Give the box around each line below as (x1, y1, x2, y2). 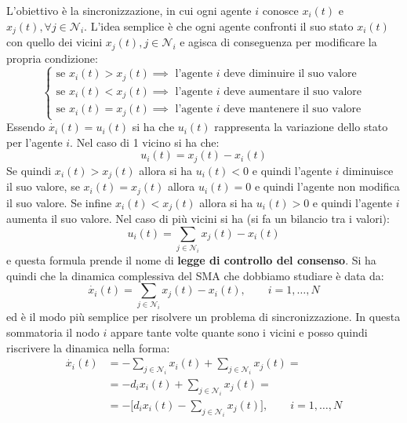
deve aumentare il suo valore (223, 86, 362, 97)
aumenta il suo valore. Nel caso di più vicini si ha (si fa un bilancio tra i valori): (6, 210, 390, 227)
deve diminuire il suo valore (223, 68, 357, 80)
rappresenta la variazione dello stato (214, 119, 388, 135)
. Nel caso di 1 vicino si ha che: (70, 133, 220, 150)
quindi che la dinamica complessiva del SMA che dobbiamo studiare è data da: (6, 267, 384, 283)
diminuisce (343, 162, 394, 178)
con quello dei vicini (6, 34, 103, 50)
